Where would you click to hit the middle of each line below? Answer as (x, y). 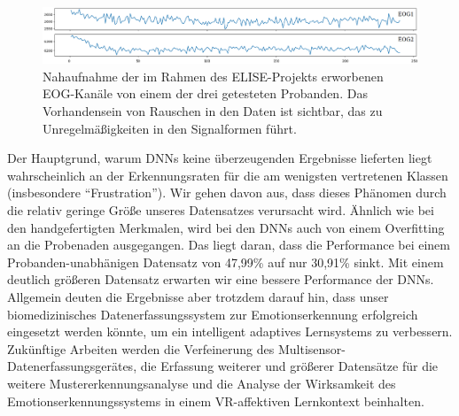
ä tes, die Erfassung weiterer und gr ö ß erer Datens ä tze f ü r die (275, 366)
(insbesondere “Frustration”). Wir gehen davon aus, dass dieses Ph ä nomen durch (227, 193)
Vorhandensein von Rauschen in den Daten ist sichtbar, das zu (213, 111)
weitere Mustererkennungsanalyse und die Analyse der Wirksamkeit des (202, 383)
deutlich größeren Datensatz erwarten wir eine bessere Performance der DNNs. (221, 279)
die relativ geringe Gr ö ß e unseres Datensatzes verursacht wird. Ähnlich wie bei (221, 209)
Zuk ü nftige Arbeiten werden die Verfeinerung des (141, 348)
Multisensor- (311, 348)
